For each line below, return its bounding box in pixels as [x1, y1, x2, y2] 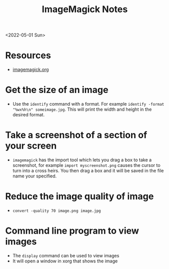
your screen [5, 140, 57, 152]
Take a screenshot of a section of [5, 129, 147, 141]
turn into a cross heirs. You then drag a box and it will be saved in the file [12, 168, 164, 173]
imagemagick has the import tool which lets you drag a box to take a [12, 157, 152, 163]
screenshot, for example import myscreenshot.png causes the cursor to [12, 162, 160, 168]
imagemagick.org [12, 67, 49, 73]
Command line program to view [5, 225, 139, 237]
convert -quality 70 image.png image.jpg [12, 208, 101, 213]
